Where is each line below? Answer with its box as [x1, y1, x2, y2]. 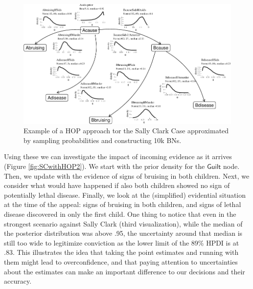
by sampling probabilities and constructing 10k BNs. [23, 135, 182, 145]
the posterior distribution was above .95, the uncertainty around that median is [4, 228, 243, 238]
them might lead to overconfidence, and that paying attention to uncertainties [4, 256, 238, 267]
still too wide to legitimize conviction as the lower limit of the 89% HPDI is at [4, 237, 239, 248]
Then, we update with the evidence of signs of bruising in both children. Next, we [4, 170, 250, 181]
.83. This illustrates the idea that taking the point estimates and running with [4, 247, 239, 257]
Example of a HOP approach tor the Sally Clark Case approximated [23, 125, 229, 136]
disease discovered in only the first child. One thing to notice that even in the [4, 208, 236, 219]
